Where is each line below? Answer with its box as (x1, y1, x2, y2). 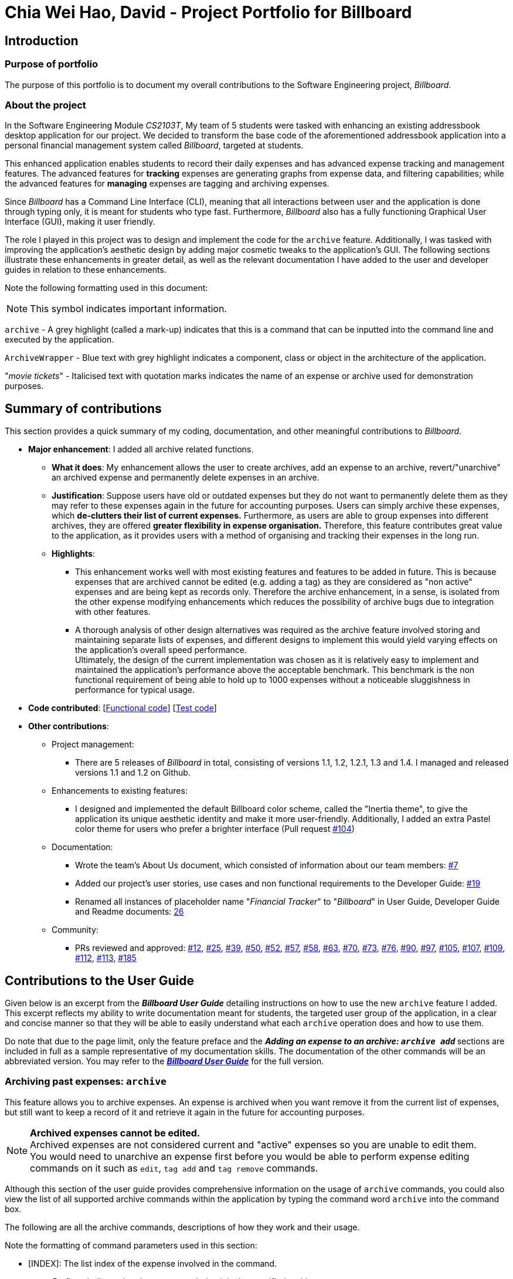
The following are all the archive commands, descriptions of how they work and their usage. (5, 1222, 360, 1232)
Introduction (5, 33, 79, 48)
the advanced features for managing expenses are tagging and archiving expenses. (5, 178, 329, 189)
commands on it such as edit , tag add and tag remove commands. (30, 1162, 318, 1174)
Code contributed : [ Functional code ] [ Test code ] (28, 703, 217, 713)
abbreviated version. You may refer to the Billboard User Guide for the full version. (5, 1055, 324, 1066)
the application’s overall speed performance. (75, 645, 247, 655)
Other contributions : (28, 721, 109, 732)
